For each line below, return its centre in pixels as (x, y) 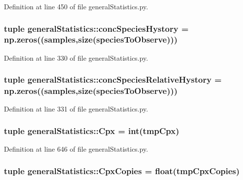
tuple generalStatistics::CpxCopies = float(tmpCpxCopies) (122, 170)
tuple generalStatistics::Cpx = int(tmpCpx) (92, 130)
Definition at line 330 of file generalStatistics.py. (76, 57)
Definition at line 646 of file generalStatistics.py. (76, 149)
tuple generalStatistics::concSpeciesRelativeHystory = (113, 79)
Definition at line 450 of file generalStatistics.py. (76, 6)
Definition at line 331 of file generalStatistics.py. (76, 109)
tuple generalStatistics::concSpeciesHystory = (96, 28)
